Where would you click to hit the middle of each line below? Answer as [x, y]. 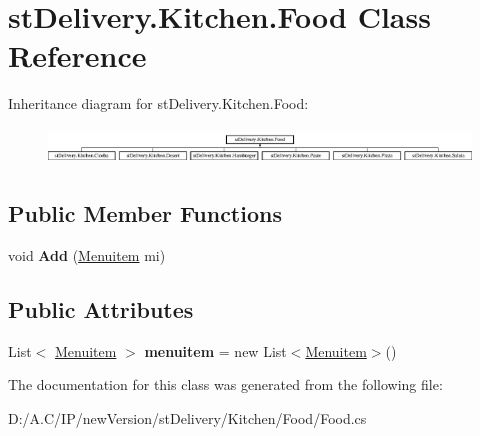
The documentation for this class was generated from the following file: [225, 384]
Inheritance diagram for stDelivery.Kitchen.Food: [158, 103]
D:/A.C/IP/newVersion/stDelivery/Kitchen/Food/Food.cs [187, 417]
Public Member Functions [145, 213]
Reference [77, 55]
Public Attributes [101, 308]
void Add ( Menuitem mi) [87, 254]
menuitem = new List [215, 350]
